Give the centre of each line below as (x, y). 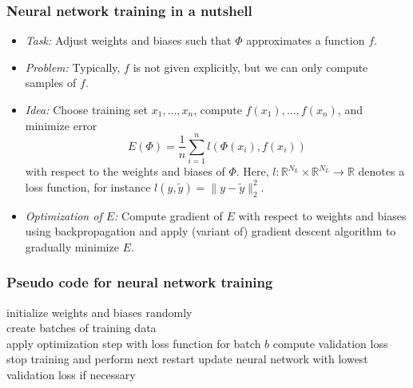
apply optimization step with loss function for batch (134, 343)
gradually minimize (72, 246)
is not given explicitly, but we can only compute (250, 67)
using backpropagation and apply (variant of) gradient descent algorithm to (210, 231)
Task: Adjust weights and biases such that (128, 40)
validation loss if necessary (71, 375)
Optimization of (64, 215)
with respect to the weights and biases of (125, 171)
